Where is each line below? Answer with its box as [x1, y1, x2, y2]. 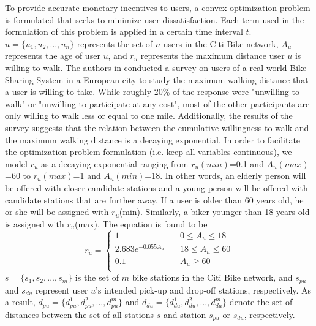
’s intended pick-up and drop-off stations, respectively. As [96, 283, 312, 296]
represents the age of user [5, 49, 100, 62]
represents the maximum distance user [140, 49, 285, 62]
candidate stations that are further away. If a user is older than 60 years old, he [5, 193, 304, 206]
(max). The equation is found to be [75, 217, 208, 230]
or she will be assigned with [5, 205, 109, 218]
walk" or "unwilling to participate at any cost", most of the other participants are [5, 97, 310, 110]
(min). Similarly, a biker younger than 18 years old [119, 205, 310, 218]
